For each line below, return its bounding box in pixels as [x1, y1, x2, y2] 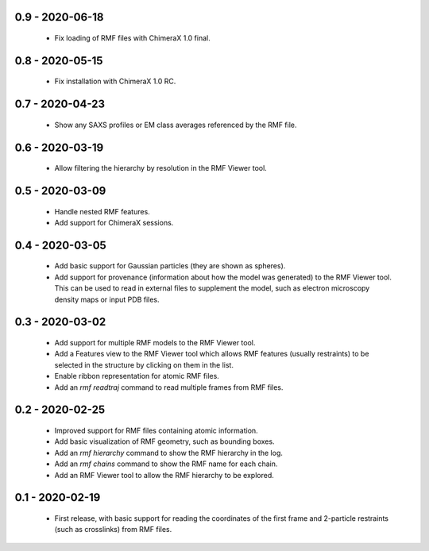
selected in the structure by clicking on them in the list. [54, 360, 234, 369]
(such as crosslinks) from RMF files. [54, 525, 172, 534]
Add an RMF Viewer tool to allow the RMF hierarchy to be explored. [54, 470, 274, 480]
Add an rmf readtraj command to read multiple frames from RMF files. [54, 382, 284, 392]
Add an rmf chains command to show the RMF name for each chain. [54, 459, 278, 468]
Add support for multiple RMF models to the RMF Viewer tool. [54, 338, 256, 348]
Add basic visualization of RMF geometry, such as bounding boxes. [54, 437, 275, 446]
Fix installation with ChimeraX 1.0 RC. [54, 76, 176, 87]
